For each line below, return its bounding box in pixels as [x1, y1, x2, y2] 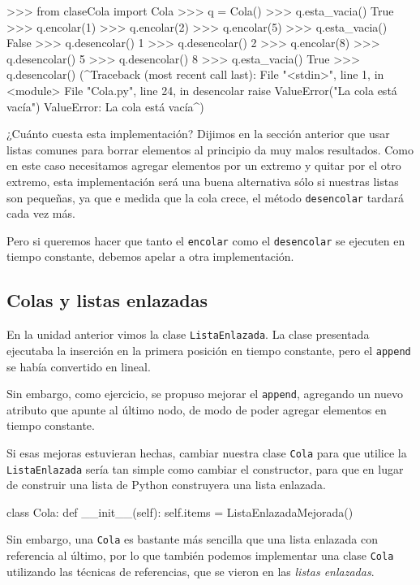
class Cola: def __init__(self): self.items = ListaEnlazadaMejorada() [6, 503, 354, 520]
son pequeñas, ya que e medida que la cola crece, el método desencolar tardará [6, 188, 404, 206]
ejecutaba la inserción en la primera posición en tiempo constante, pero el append [6, 341, 411, 358]
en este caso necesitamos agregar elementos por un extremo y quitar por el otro [6, 157, 401, 174]
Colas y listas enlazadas [6, 288, 208, 313]
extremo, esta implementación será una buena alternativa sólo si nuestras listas [6, 172, 399, 189]
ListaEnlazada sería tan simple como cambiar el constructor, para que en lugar [6, 460, 404, 477]
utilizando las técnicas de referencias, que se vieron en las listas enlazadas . [6, 562, 375, 579]
